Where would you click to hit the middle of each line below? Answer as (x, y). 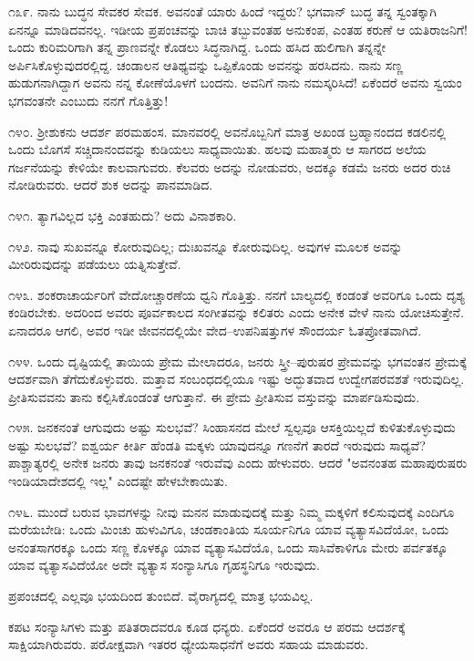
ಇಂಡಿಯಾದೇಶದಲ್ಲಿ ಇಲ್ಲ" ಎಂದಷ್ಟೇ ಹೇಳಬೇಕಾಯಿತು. (118, 481)
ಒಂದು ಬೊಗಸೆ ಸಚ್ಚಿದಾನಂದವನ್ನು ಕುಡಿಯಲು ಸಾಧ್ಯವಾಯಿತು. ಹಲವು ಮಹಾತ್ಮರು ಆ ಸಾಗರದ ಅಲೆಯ (217, 149)
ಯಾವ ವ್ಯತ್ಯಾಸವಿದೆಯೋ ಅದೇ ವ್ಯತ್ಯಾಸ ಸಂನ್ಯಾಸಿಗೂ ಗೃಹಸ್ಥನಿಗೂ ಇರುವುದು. (164, 565)
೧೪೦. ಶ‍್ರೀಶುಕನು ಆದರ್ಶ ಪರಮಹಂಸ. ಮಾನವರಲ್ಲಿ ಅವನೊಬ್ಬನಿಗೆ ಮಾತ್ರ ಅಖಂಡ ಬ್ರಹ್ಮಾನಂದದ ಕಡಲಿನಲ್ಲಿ (227, 131)
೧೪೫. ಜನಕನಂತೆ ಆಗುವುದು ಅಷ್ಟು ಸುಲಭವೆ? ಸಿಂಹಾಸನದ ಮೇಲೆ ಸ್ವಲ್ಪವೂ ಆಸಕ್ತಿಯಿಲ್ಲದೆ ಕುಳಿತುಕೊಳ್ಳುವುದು (232, 427)
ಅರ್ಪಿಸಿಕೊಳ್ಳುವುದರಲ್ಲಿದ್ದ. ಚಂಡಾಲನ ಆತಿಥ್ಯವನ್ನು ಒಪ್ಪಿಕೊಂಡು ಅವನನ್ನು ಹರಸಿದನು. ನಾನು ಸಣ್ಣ (206, 64)
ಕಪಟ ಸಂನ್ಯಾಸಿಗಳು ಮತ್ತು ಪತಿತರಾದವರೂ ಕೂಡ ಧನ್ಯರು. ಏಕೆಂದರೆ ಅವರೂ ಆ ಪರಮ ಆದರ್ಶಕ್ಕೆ (207, 626)
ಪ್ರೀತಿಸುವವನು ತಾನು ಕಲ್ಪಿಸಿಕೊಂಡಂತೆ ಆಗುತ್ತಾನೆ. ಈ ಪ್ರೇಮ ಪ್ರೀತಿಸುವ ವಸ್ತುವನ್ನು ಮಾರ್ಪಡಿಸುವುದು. (214, 396)
